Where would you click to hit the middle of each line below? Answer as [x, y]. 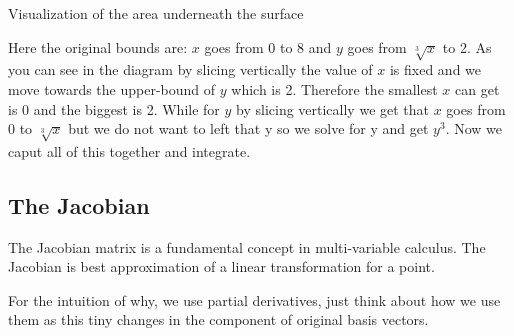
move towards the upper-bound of [112, 88]
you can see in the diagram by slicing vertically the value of [190, 69]
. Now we [473, 128]
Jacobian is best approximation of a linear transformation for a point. [221, 266]
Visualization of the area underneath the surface [156, 13]
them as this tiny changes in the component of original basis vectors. [218, 319]
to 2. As [467, 46]
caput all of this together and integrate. [129, 150]
